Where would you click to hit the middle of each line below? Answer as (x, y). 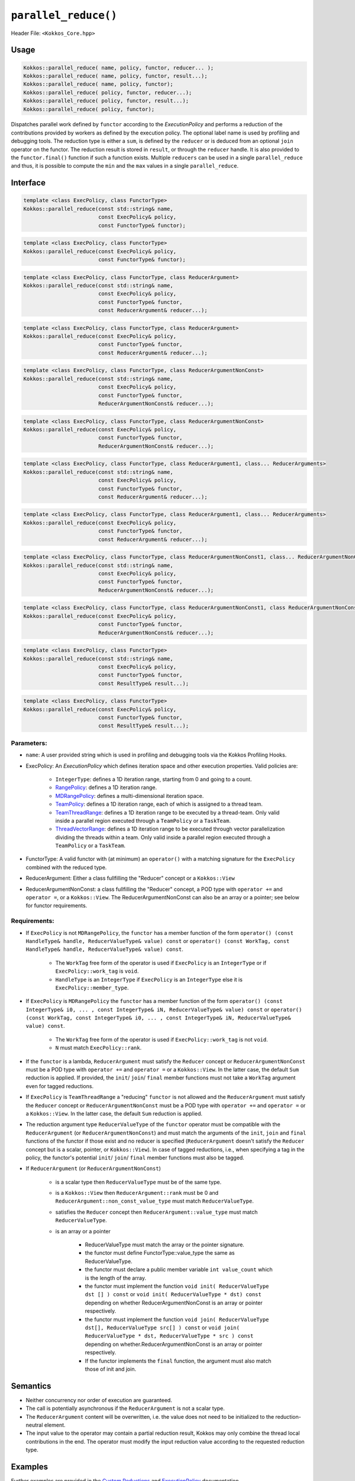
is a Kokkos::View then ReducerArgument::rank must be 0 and (137, 1193)
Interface (28, 183)
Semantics (31, 1386)
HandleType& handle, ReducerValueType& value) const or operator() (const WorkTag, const (158, 941)
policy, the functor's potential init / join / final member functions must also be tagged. (135, 1158)
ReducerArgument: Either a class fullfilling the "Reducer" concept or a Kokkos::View (130, 878)
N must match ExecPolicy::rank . (99, 1048)
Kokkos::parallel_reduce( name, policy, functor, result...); (115, 76)
